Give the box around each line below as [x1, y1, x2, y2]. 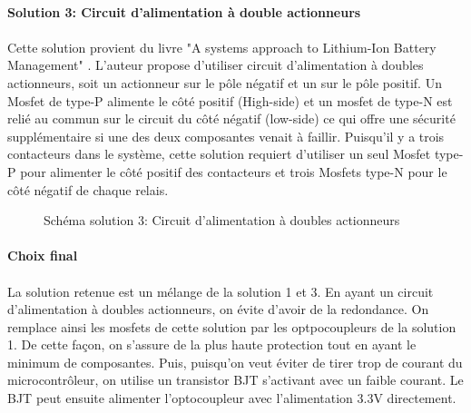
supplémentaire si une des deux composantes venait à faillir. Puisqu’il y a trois [7, 126, 445, 145]
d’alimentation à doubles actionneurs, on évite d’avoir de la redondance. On [7, 300, 429, 319]
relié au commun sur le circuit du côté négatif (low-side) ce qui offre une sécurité [7, 109, 456, 128]
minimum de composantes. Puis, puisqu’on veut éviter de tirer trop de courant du [7, 352, 463, 371]
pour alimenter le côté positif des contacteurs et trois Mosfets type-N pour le [20, 162, 447, 181]
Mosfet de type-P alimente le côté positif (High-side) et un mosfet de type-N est [7, 91, 453, 110]
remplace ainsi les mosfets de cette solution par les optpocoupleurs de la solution [7, 317, 456, 336]
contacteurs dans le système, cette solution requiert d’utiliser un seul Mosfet [7, 144, 431, 163]
